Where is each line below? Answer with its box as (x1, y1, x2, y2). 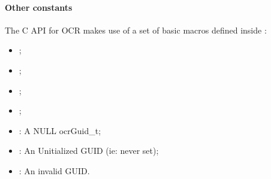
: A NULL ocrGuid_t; (19, 124, 101, 136)
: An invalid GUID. (19, 164, 90, 177)
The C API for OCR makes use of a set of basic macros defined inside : (5, 23, 267, 36)
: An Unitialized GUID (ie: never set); (19, 144, 159, 157)
